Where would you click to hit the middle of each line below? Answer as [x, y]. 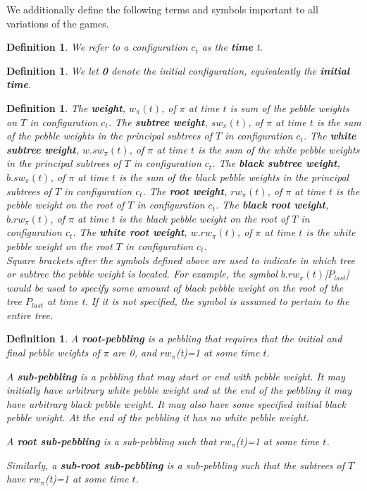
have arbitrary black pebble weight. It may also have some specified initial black [176, 403]
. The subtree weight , [158, 122]
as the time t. [232, 47]
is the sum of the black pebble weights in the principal [234, 176]
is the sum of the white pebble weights [279, 149]
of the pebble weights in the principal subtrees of [109, 136]
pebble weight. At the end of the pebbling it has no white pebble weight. [158, 417]
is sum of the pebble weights [290, 107]
